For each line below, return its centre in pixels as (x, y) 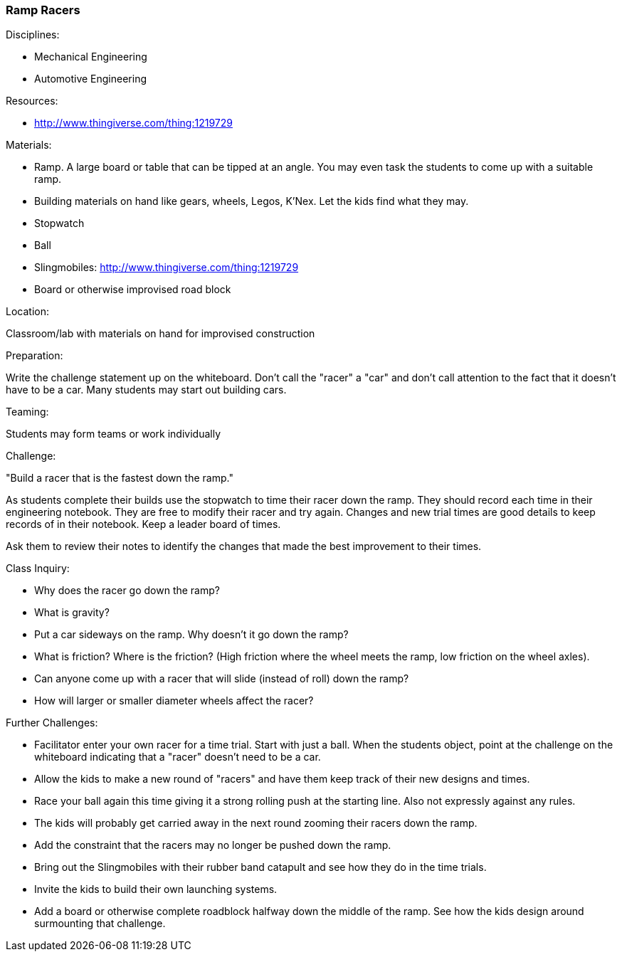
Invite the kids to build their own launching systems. (156, 889)
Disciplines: (33, 35)
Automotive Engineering (91, 79)
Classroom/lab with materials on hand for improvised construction (160, 334)
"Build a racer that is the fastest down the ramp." (120, 478)
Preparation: (35, 356)
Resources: (32, 101)
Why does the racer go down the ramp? (127, 591)
